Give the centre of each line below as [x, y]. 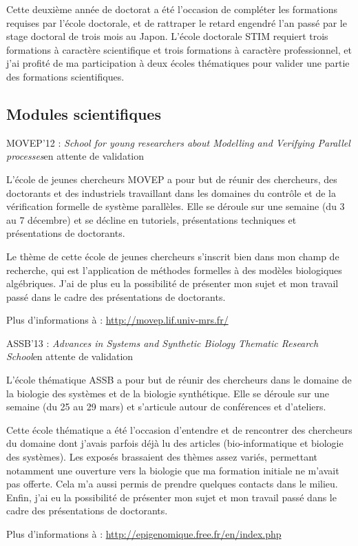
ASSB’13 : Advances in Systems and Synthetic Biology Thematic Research [162, 343]
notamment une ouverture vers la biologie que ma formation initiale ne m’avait [173, 470]
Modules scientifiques [84, 113]
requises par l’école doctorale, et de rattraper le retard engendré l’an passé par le [177, 22]
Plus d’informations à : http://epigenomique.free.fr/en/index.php [144, 534]
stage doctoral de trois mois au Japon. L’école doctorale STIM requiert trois [167, 36]
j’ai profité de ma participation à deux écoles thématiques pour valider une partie [178, 63]
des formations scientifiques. [65, 76]
